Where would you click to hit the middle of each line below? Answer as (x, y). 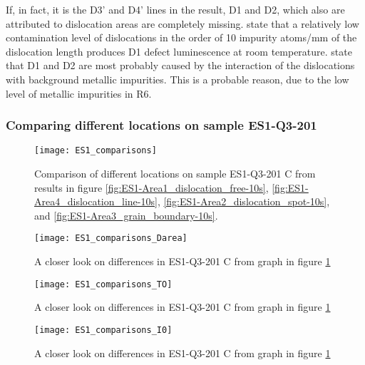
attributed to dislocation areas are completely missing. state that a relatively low (182, 23)
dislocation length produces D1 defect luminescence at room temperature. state (179, 51)
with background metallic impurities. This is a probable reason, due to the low (178, 79)
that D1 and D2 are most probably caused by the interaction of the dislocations (180, 65)
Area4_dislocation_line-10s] (96, 201)
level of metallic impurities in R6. (79, 93)
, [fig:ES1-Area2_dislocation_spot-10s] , (243, 201)
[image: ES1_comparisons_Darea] (111, 238)
